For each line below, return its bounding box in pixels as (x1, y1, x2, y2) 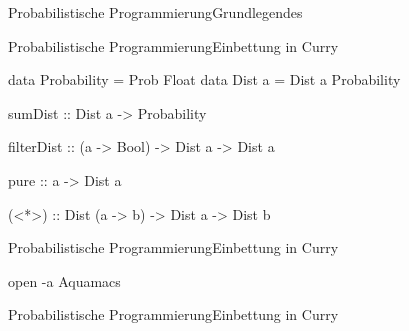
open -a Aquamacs (8, 270, 121, 291)
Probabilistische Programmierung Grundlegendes (8, 2, 303, 22)
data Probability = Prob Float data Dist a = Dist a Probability (8, 69, 401, 90)
